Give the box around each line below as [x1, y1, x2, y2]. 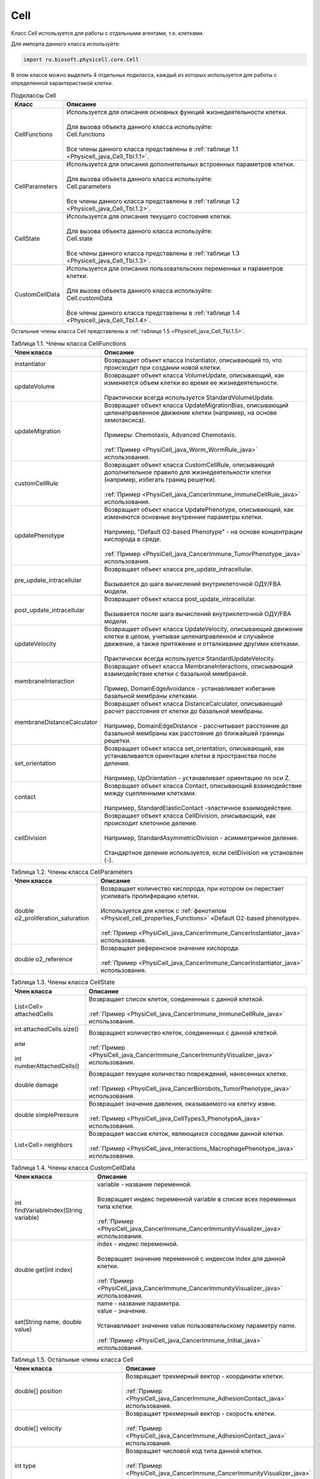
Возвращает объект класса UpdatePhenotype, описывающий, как [104, 505, 294, 514]
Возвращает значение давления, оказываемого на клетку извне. [89, 1099, 277, 1107]
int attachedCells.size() [14, 1025, 79, 1033]
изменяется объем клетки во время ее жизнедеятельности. [104, 379, 279, 387]
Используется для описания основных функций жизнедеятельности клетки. [66, 108, 287, 117]
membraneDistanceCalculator [14, 718, 98, 726]
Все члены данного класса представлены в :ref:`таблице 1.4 [66, 309, 240, 317]
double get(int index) [14, 1265, 73, 1274]
